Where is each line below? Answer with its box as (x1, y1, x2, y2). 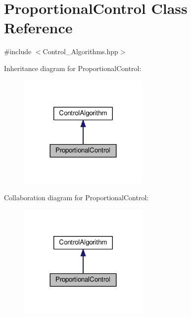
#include (4, 46, 32, 57)
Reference (4, 17, 73, 38)
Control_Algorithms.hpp (43, 46, 118, 57)
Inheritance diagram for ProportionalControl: (4, 63, 142, 73)
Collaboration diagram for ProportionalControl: (4, 192, 149, 203)
